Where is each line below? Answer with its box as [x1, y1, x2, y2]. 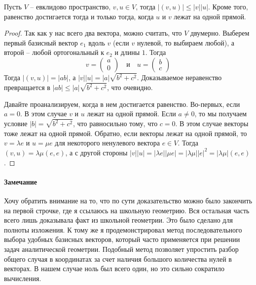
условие [4, 118, 28, 129]
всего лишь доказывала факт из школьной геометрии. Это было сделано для [4, 215, 233, 225]
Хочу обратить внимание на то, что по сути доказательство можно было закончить [4, 195, 253, 205]
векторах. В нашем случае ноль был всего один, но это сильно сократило [4, 263, 225, 274]
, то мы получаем [194, 108, 247, 119]
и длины [114, 47, 140, 57]
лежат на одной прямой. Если [87, 108, 176, 119]
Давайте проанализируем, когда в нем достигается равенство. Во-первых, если [4, 98, 240, 109]
